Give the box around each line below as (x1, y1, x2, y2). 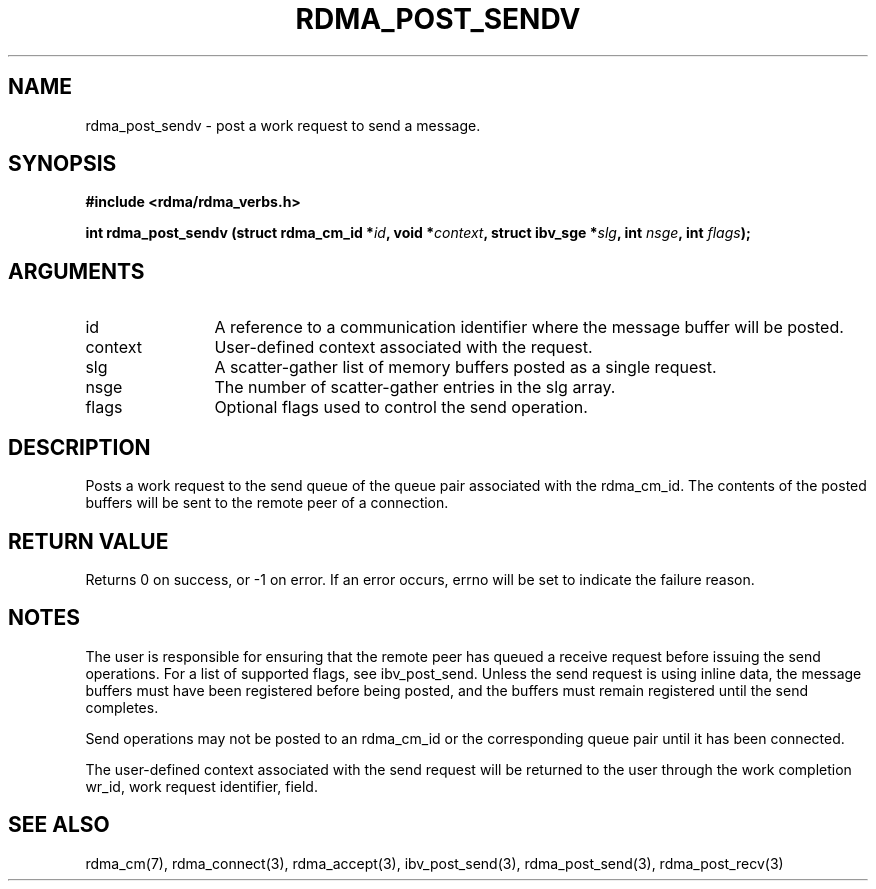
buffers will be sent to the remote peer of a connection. (85, 494, 449, 512)
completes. (85, 698, 159, 716)
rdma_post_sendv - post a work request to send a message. (85, 116, 481, 134)
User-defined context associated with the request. (214, 337, 593, 358)
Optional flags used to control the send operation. (214, 397, 588, 418)
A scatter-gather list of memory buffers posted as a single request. (214, 357, 717, 378)
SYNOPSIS (8, 151, 117, 177)
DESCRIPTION (8, 434, 151, 460)
